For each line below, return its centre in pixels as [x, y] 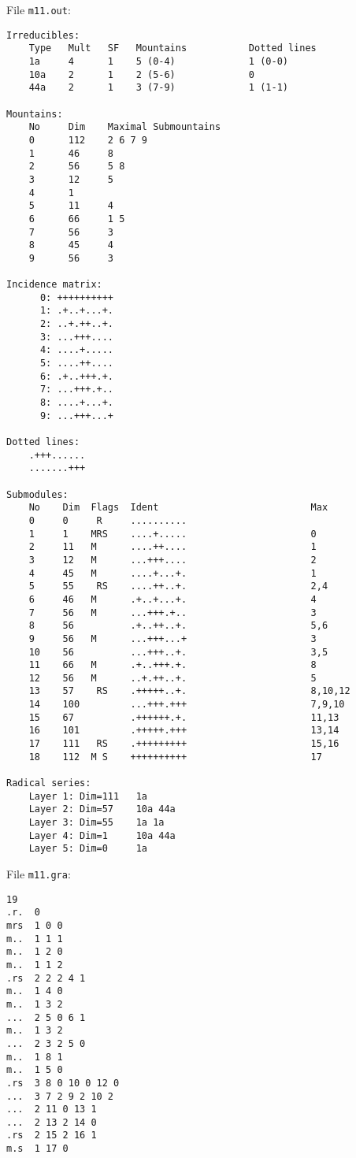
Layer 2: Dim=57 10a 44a [102, 809]
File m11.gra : [39, 874]
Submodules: [37, 494]
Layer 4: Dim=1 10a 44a [102, 835]
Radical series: [49, 783]
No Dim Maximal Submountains [125, 127]
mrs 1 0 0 [35, 925]
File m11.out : [39, 9]
